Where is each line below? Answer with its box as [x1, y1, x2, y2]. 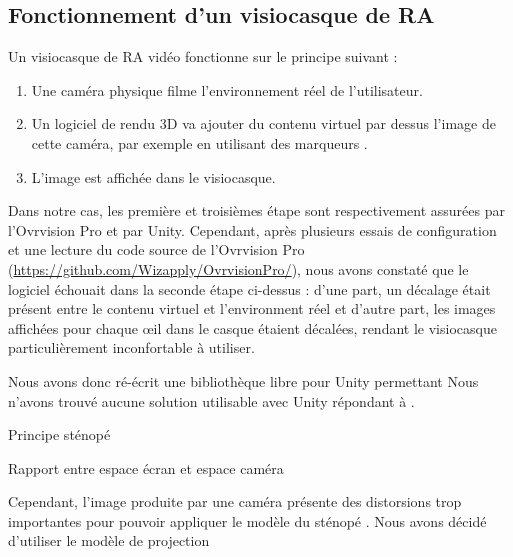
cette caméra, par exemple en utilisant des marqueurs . [31, 132, 368, 153]
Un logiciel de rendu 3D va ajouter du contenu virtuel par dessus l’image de [31, 113, 496, 134]
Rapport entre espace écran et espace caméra [8, 457, 284, 478]
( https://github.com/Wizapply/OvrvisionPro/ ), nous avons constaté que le [8, 258, 469, 279]
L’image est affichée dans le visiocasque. [31, 166, 276, 187]
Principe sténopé [8, 424, 111, 445]
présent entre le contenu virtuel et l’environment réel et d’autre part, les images [8, 298, 496, 319]
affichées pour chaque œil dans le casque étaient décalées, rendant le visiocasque [8, 317, 497, 338]
